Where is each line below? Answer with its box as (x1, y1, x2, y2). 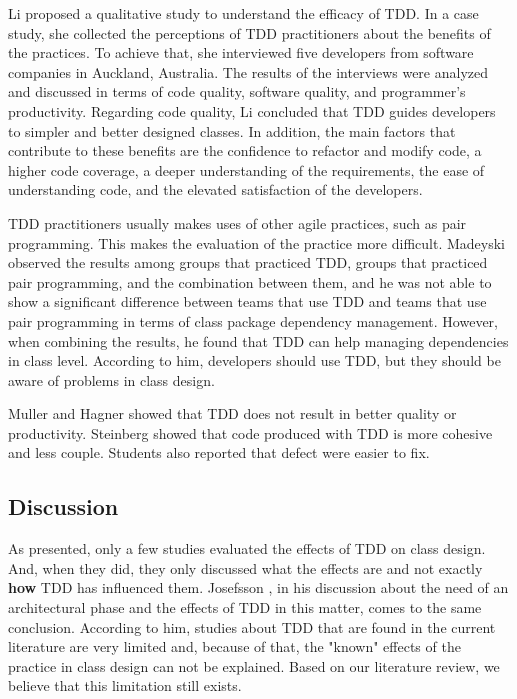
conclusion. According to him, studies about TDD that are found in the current (8, 616, 496, 637)
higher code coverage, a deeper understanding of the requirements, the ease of (8, 159, 485, 180)
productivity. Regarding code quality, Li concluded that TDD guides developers (8, 100, 496, 121)
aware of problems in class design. (8, 369, 215, 390)
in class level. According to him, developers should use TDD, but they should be (8, 350, 501, 371)
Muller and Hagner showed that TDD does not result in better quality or (8, 403, 457, 424)
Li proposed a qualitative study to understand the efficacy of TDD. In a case (8, 3, 479, 23)
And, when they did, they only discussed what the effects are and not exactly (8, 557, 483, 578)
